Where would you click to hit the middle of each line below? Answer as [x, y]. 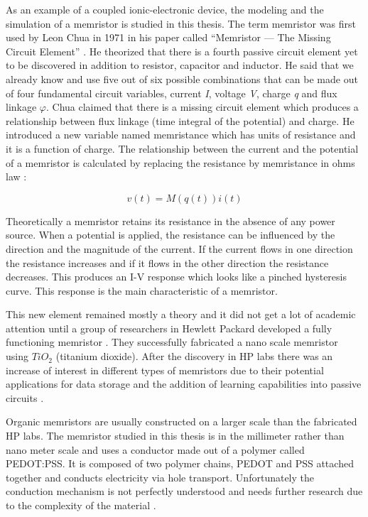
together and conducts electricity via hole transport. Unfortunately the [160, 477]
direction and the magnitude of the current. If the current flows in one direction [179, 248]
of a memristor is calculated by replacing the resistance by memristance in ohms [180, 162]
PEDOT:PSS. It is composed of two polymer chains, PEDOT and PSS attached [180, 463]
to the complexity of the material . [81, 505]
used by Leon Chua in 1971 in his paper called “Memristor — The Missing [168, 37]
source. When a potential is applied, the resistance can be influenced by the [171, 235]
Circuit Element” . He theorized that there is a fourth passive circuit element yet [182, 51]
